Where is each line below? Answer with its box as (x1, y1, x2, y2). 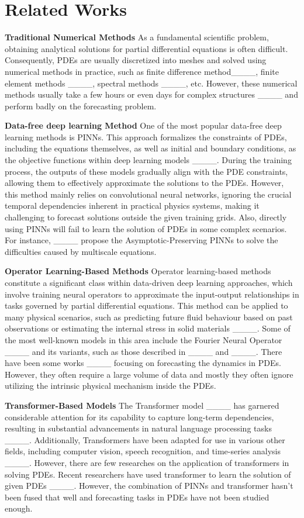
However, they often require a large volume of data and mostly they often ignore (5, 368, 293, 380)
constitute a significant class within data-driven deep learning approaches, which (5, 277, 293, 288)
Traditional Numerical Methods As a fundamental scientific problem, (5, 31, 269, 43)
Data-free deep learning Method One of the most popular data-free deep (5, 119, 282, 132)
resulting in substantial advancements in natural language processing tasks (5, 422, 272, 434)
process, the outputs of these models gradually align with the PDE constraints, (5, 165, 288, 177)
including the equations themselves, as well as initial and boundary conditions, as (5, 142, 296, 154)
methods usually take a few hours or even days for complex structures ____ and (5, 88, 298, 101)
